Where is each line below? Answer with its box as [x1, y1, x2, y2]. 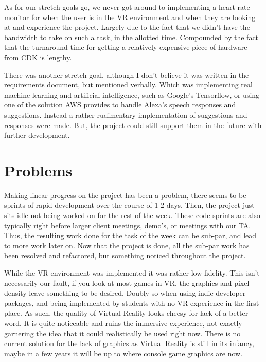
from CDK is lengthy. [4, 51, 72, 62]
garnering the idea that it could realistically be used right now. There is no [4, 328, 241, 338]
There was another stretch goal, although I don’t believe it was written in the [4, 69, 249, 80]
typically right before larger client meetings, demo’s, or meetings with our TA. [4, 220, 251, 230]
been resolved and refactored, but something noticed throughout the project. [4, 250, 246, 261]
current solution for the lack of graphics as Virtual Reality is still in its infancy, [4, 338, 254, 349]
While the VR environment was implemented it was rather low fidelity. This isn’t [4, 267, 260, 278]
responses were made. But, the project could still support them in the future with [4, 119, 262, 130]
